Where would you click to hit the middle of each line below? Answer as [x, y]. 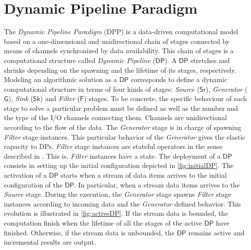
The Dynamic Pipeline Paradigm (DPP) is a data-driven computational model [121, 31]
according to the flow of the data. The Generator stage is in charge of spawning [123, 127]
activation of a [25, 175]
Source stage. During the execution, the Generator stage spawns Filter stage [118, 194]
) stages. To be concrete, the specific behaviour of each [165, 98]
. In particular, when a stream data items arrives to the [157, 184]
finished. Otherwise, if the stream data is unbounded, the [89, 232]
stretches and [210, 60]
